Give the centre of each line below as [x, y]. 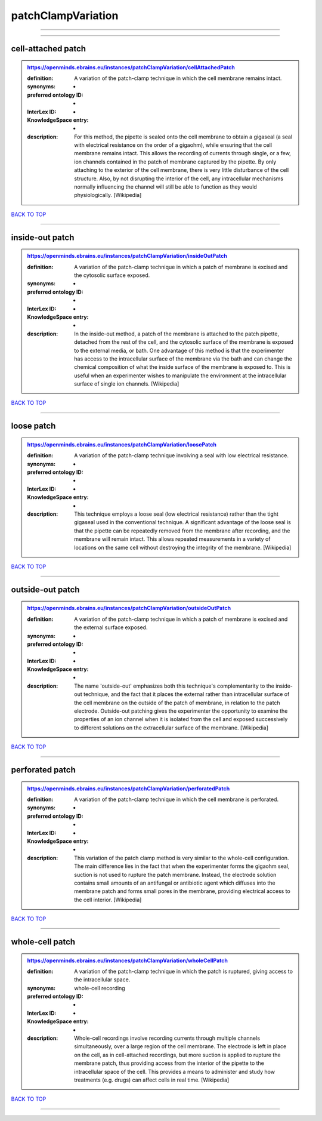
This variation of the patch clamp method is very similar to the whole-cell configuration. [182, 858]
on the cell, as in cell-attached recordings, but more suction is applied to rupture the [177, 1055]
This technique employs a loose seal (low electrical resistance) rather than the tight [176, 514]
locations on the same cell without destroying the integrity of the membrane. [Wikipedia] [183, 547]
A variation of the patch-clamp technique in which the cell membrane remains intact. [178, 78]
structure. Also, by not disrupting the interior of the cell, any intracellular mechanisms [179, 178]
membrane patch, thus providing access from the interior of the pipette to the [169, 1063]
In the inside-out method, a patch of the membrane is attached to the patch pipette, [177, 334]
